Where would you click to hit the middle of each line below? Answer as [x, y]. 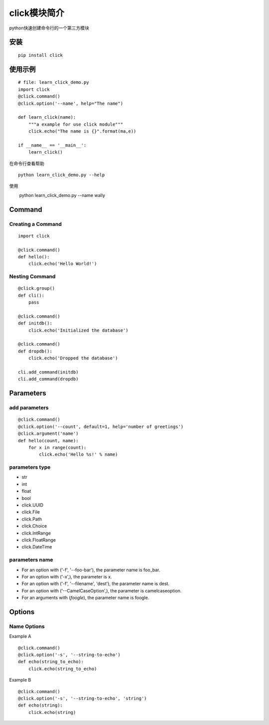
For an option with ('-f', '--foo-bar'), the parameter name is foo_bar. [91, 570]
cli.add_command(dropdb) [48, 379]
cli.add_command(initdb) [48, 372]
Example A [20, 636]
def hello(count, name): [48, 441]
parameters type [30, 467]
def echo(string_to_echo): [51, 662]
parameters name [31, 560]
